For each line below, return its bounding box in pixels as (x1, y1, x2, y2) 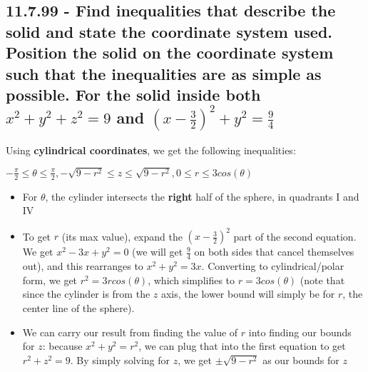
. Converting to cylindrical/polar (201, 258, 344, 273)
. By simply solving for (70, 352, 170, 367)
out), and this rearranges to (22, 258, 143, 273)
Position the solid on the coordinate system (6, 41, 334, 64)
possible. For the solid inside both (6, 83, 261, 105)
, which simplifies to (148, 272, 235, 287)
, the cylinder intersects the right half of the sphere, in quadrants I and (45, 188, 359, 203)
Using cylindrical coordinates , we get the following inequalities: (6, 142, 296, 157)
